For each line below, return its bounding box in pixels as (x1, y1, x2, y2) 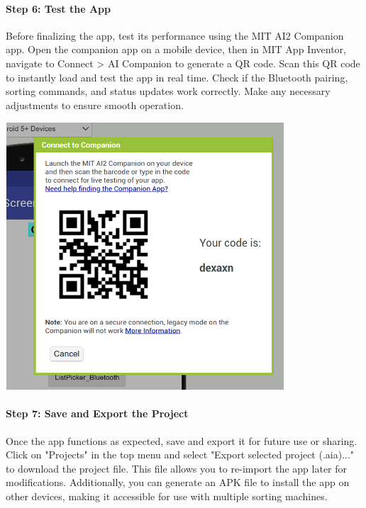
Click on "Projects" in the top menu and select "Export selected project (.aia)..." (6, 447, 355, 462)
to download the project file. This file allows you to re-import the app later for (6, 461, 348, 475)
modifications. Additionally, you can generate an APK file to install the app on (6, 475, 350, 490)
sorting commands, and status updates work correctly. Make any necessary (6, 84, 331, 98)
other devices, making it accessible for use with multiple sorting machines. (6, 489, 328, 504)
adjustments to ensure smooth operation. (6, 97, 184, 112)
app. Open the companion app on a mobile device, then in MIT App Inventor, (6, 42, 346, 57)
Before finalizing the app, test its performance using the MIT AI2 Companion (6, 28, 344, 43)
